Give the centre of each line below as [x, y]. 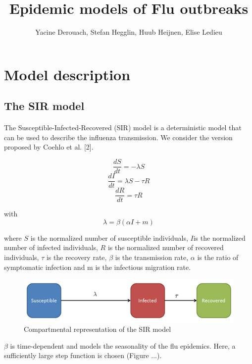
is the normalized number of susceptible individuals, [109, 237]
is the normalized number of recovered [166, 247]
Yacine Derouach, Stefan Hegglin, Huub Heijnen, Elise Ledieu [129, 32]
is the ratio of [218, 257]
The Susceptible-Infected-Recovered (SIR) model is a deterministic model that [123, 128]
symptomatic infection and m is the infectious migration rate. [98, 267]
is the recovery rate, [76, 257]
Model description [67, 74]
